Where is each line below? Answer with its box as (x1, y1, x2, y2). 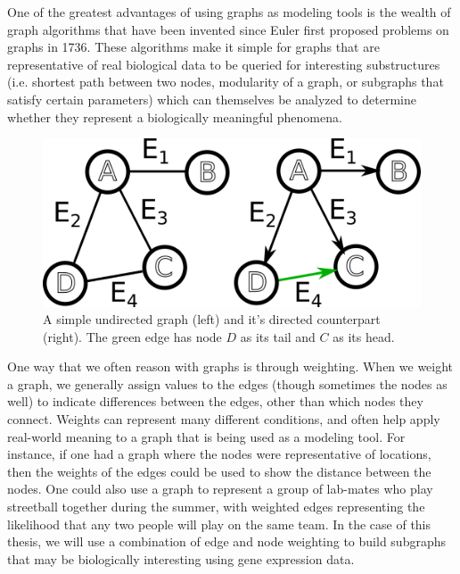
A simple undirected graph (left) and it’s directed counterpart (43, 310, 381, 329)
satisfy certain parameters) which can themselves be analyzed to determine (7, 89, 416, 108)
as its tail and (240, 327, 316, 345)
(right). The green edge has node (43, 327, 222, 345)
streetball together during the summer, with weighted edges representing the (7, 497, 425, 516)
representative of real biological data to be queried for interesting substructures (7, 54, 440, 73)
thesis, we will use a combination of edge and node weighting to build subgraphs (7, 532, 446, 551)
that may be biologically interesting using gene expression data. (7, 549, 355, 568)
